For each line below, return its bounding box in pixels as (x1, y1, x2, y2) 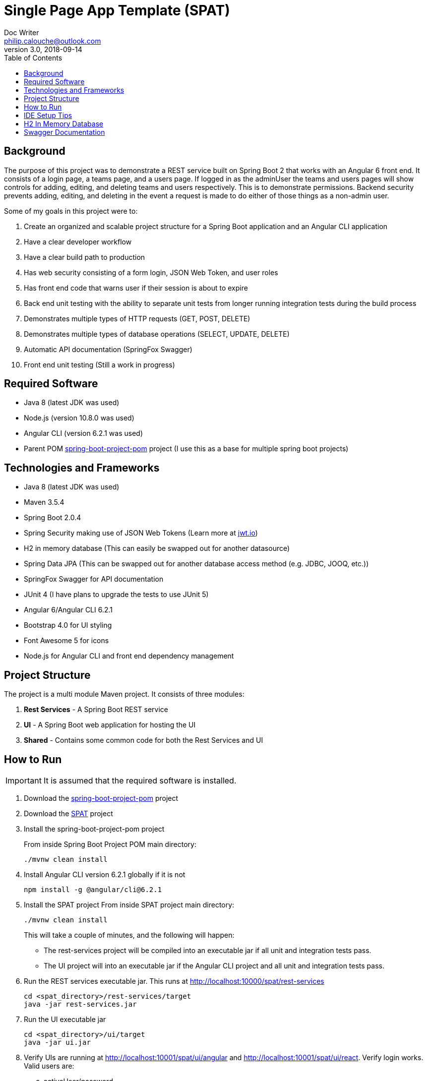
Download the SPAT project (24, 809, 113, 818)
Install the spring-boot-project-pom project (24, 824, 165, 833)
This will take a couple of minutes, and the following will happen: (24, 930, 235, 939)
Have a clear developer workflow (24, 237, 132, 246)
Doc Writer (4, 28, 39, 37)
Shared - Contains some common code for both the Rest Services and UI (24, 736, 263, 745)
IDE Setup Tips (24, 111, 72, 120)
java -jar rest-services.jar (24, 1000, 137, 1008)
